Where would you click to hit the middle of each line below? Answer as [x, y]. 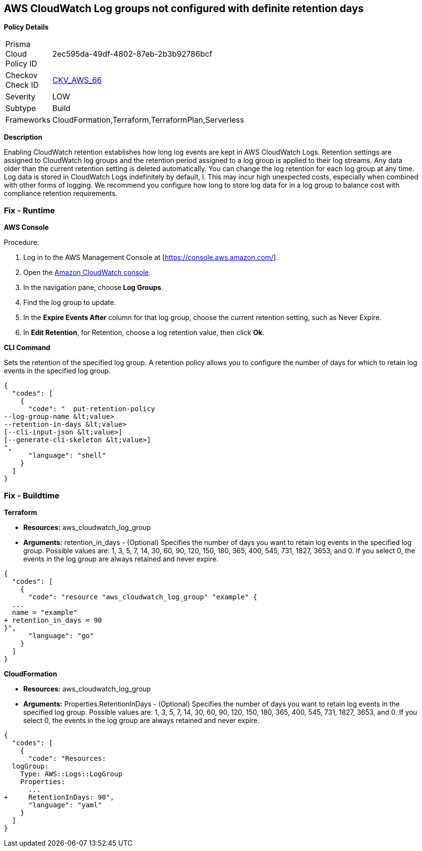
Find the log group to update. [70, 303]
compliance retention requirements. [61, 193]
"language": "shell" [67, 456]
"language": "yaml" [65, 805]
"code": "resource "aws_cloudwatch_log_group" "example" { [143, 597]
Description [23, 137]
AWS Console [26, 227]
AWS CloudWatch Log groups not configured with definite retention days [184, 8]
